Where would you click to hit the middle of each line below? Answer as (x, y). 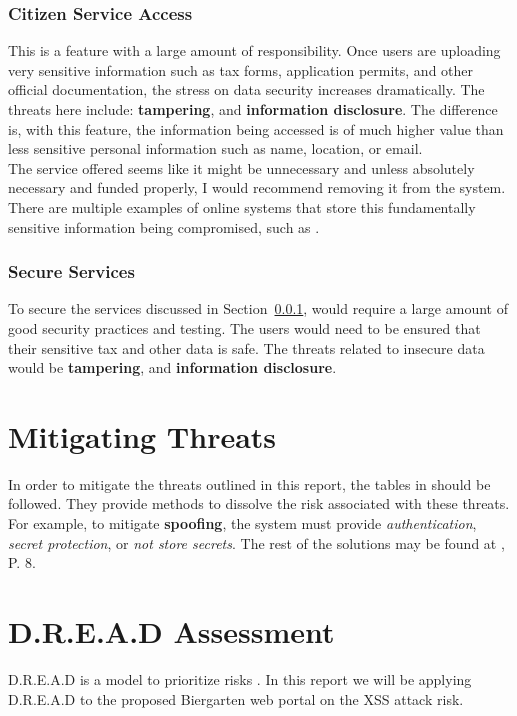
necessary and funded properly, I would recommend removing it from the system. (257, 187)
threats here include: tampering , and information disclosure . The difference (253, 109)
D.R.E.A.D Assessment (171, 631)
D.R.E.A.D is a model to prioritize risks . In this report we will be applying (240, 678)
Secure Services (71, 271)
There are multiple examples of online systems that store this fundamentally (242, 206)
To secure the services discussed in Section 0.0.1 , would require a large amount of (258, 308)
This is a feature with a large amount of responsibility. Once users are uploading (254, 50)
